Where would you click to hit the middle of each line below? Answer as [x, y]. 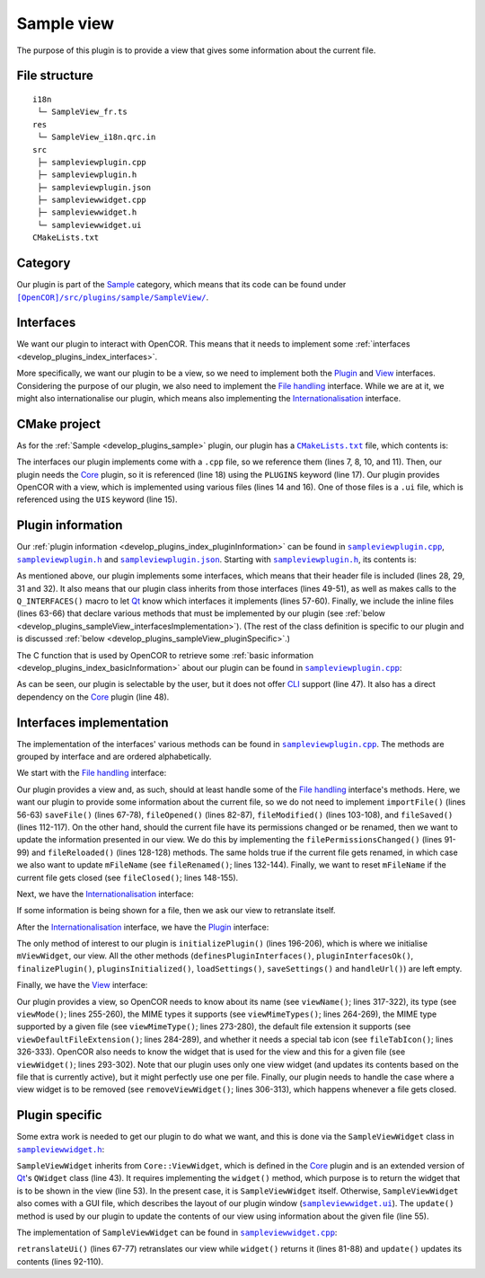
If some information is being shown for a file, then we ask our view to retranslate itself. [176, 911]
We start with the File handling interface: [92, 773]
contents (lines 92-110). [60, 1261]
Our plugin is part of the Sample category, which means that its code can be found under [181, 285]
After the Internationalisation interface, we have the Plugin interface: [143, 927]
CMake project [58, 423]
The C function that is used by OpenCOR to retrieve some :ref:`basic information [165, 655]
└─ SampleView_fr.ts [82, 112]
